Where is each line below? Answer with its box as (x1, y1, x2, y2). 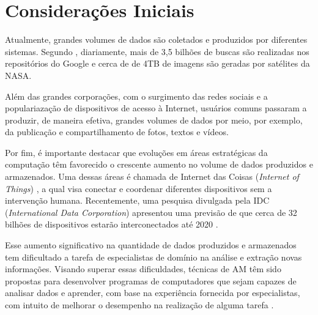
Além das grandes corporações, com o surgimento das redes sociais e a (5, 89, 268, 102)
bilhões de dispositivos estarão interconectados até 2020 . (5, 218, 218, 231)
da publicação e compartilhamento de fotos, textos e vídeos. (5, 125, 229, 138)
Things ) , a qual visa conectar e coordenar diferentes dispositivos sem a (5, 182, 272, 195)
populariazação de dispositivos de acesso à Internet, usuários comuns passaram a (5, 102, 307, 114)
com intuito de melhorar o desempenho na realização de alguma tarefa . (5, 298, 274, 311)
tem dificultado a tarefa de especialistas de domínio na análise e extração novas (5, 250, 302, 263)
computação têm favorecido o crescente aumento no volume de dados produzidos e (5, 158, 313, 171)
